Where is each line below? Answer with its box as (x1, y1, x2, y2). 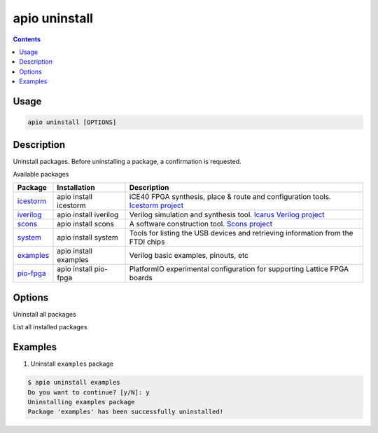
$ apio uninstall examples (27, 378, 120, 387)
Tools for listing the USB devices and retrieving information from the (129, 228, 353, 238)
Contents (13, 35, 41, 43)
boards (129, 273, 153, 283)
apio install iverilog (57, 210, 119, 220)
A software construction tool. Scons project (129, 219, 273, 229)
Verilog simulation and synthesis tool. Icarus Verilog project (129, 210, 325, 220)
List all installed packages (13, 323, 87, 331)
